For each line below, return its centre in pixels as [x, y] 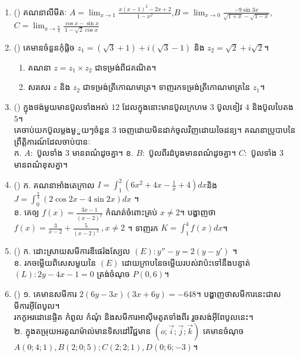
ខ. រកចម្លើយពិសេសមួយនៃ [55, 262]
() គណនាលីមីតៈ [40, 11]
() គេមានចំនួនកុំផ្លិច [44, 47]
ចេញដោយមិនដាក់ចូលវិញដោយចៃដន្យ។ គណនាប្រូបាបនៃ [207, 130]
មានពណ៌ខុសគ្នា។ [41, 164]
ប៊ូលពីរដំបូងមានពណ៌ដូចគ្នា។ [192, 153]
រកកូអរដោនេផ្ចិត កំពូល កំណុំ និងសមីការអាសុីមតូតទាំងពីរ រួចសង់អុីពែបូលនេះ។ [134, 317]
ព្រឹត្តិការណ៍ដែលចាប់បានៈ [52, 141]
